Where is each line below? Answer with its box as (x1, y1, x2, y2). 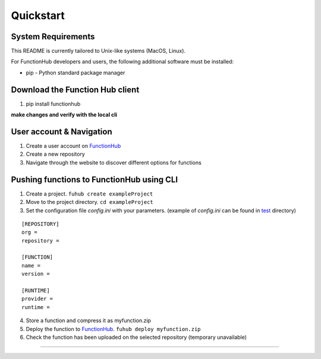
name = (21, 262, 41, 269)
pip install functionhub (26, 100, 81, 107)
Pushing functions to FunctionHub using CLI (11, 174, 178, 184)
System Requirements (11, 32, 95, 42)
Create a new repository (26, 150, 86, 158)
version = (21, 270, 50, 278)
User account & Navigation (11, 127, 112, 137)
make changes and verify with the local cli (11, 111, 118, 118)
